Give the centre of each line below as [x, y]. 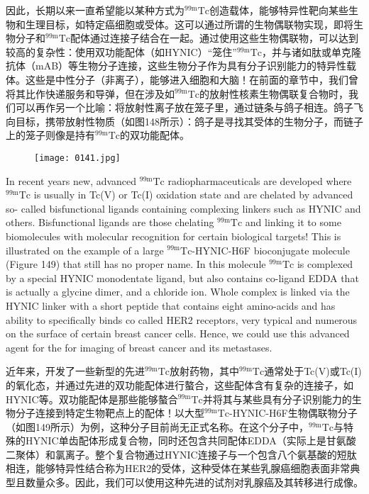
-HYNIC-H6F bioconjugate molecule [271, 250]
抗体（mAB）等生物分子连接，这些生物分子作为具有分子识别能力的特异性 [176, 66]
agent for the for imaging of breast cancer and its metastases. [139, 347]
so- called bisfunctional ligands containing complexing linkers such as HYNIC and [183, 208]
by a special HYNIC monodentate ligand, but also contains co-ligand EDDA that [182, 277]
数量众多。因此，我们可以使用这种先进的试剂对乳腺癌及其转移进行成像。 [194, 482]
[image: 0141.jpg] [77, 158]
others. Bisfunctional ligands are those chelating [110, 222]
